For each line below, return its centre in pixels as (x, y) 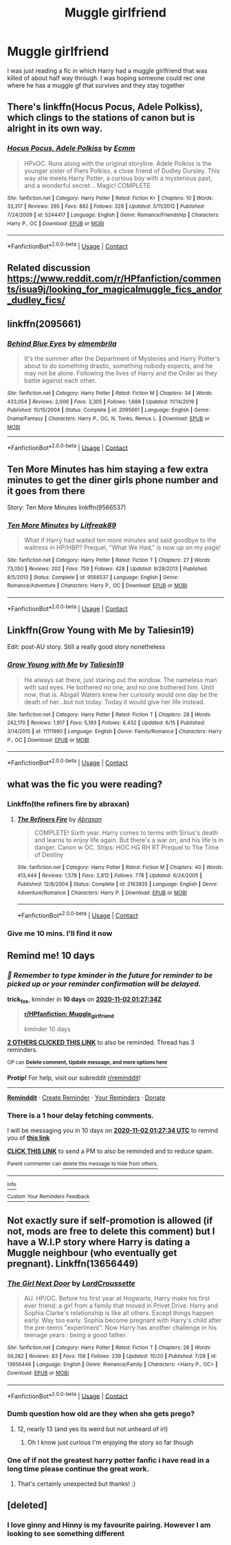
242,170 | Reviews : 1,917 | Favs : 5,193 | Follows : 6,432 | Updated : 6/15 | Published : (106, 723)
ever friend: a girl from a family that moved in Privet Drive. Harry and (121, 1305)
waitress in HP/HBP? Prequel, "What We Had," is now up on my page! (122, 547)
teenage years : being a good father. (75, 1335)
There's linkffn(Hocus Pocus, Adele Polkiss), (105, 107)
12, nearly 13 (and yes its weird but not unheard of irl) (92, 1429)
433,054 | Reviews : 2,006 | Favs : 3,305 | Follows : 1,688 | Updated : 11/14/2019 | (102, 402)
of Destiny (49, 855)
